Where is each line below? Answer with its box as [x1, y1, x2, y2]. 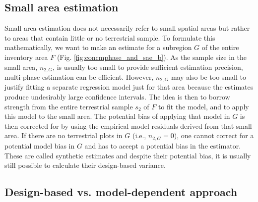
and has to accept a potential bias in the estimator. [84, 140, 241, 151]
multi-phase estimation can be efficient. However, [4, 72, 154, 82]
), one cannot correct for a [174, 130, 254, 141]
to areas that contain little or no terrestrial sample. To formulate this [4, 32, 215, 43]
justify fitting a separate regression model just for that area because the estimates [4, 82, 254, 92]
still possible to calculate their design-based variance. [4, 160, 166, 170]
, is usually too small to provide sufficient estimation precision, [53, 61, 243, 72]
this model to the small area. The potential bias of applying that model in [4, 111, 230, 121]
